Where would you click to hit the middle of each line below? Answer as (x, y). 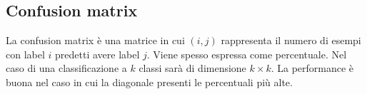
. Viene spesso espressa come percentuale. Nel (247, 54)
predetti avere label (97, 54)
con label (25, 54)
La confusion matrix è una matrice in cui (95, 40)
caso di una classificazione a (66, 68)
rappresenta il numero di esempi (291, 40)
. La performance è (312, 68)
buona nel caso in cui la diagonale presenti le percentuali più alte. (149, 82)
